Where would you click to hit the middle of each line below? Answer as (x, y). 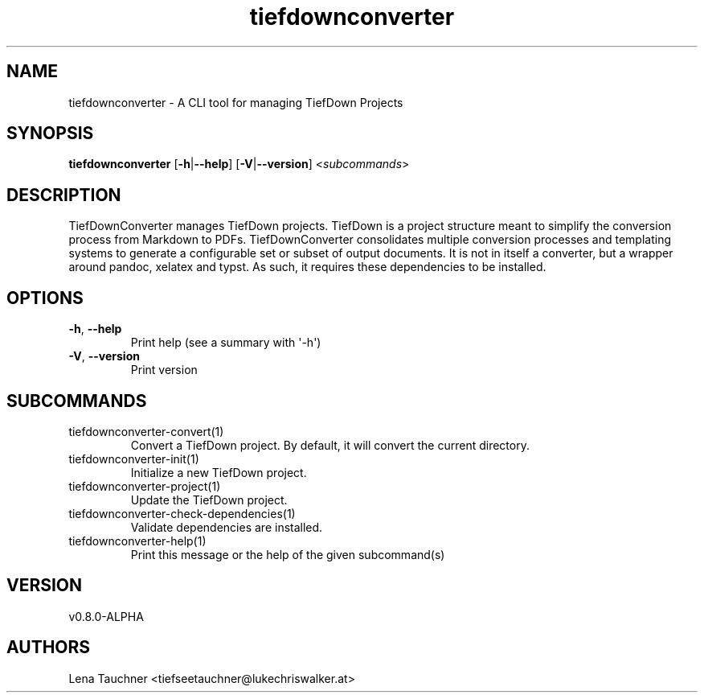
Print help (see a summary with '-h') (226, 343)
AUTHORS (49, 648)
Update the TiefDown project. (209, 500)
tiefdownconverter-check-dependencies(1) (182, 513)
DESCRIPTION (64, 195)
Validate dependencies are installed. (227, 527)
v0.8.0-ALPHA (106, 616)
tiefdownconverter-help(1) (137, 541)
